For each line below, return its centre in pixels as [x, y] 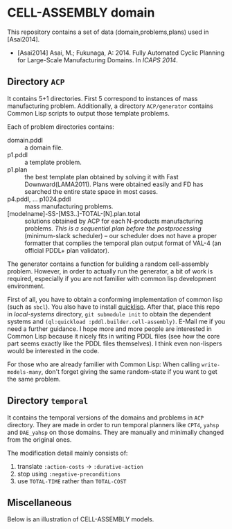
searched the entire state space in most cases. [91, 191]
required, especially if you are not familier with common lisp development [112, 278]
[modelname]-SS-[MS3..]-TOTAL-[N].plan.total [74, 213]
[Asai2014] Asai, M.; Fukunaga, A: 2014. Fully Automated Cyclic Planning [121, 53]
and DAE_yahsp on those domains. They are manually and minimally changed [116, 432]
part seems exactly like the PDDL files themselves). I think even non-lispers [115, 343]
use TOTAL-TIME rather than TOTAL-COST [72, 481]
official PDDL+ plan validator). [67, 250]
